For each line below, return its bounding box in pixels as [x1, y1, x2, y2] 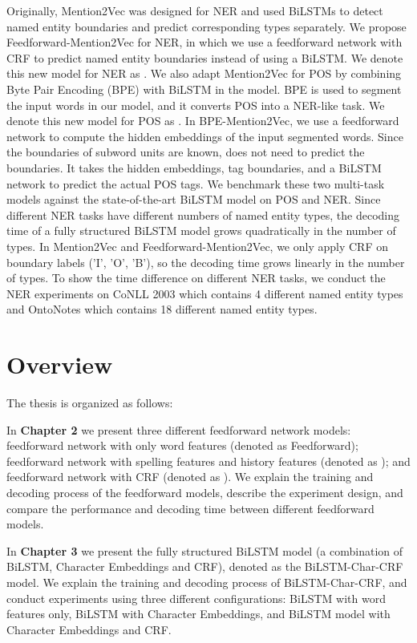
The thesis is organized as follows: [6, 394, 173, 410]
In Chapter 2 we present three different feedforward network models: [6, 421, 351, 438]
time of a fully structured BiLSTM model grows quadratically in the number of [6, 222, 396, 239]
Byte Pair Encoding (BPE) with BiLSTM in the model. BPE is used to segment [6, 80, 402, 97]
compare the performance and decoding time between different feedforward [6, 499, 374, 516]
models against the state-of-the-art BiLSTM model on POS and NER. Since [6, 191, 381, 208]
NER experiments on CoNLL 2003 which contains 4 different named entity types [6, 285, 403, 301]
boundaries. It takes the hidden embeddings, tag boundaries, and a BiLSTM [6, 159, 382, 176]
